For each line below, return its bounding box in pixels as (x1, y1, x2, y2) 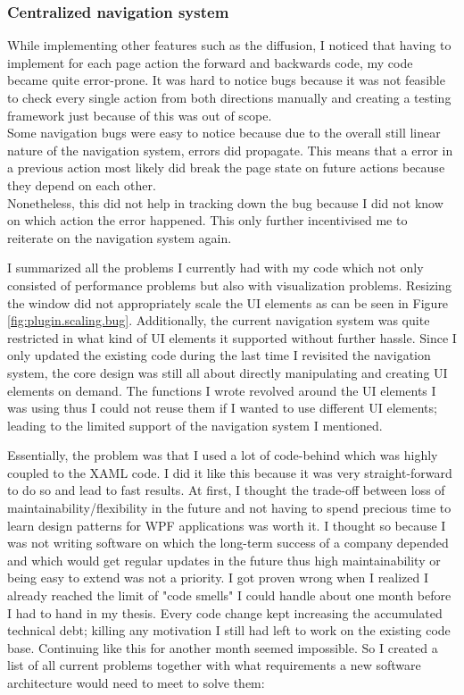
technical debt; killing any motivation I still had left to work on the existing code (7, 621, 451, 640)
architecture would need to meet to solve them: (7, 674, 265, 691)
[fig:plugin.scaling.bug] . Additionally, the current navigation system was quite (7, 311, 430, 330)
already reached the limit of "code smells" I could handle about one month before (7, 586, 452, 605)
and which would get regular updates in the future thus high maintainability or (7, 550, 441, 569)
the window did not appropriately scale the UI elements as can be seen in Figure (7, 293, 449, 312)
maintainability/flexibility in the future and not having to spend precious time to (7, 498, 452, 517)
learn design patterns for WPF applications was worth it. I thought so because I (7, 515, 446, 534)
